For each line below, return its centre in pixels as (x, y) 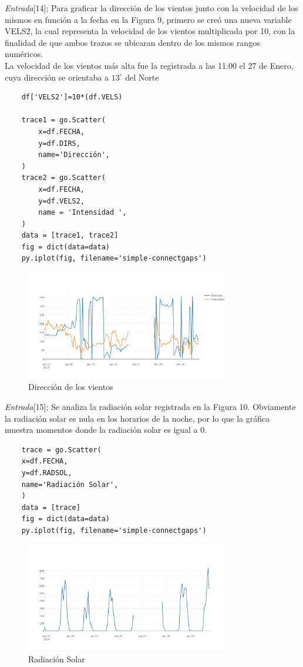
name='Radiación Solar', (70, 484)
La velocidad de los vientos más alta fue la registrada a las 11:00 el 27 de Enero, (149, 65)
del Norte (142, 77)
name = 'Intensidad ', (83, 213)
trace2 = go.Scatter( (63, 178)
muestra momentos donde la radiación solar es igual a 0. (106, 430)
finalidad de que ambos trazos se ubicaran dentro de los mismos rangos (132, 42)
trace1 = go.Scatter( (63, 120)
